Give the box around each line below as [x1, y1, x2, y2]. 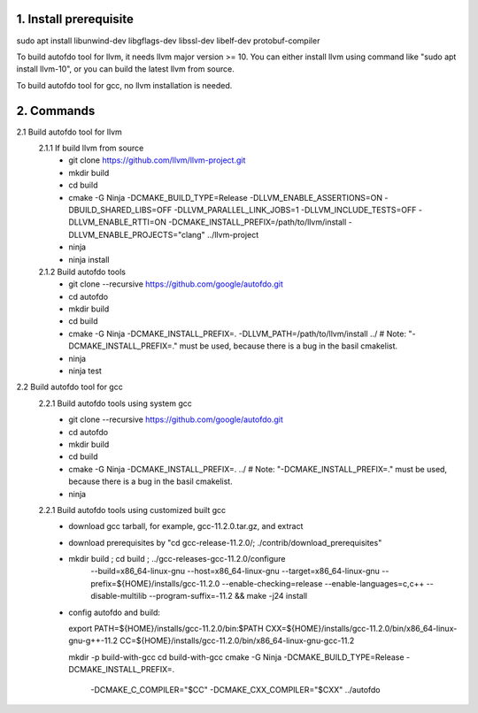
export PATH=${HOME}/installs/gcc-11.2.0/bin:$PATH [68, 624, 265, 634]
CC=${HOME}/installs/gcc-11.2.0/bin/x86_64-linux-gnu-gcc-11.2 [119, 635, 355, 646]
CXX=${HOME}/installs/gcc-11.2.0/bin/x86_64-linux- [266, 624, 458, 634]
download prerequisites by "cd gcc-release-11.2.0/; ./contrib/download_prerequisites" [68, 537, 382, 548]
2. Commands [16, 103, 96, 119]
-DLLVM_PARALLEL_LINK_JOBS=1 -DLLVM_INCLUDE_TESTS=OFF [173, 204, 417, 215]
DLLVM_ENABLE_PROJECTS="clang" [68, 229, 205, 240]
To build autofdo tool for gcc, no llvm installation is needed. [16, 80, 233, 90]
